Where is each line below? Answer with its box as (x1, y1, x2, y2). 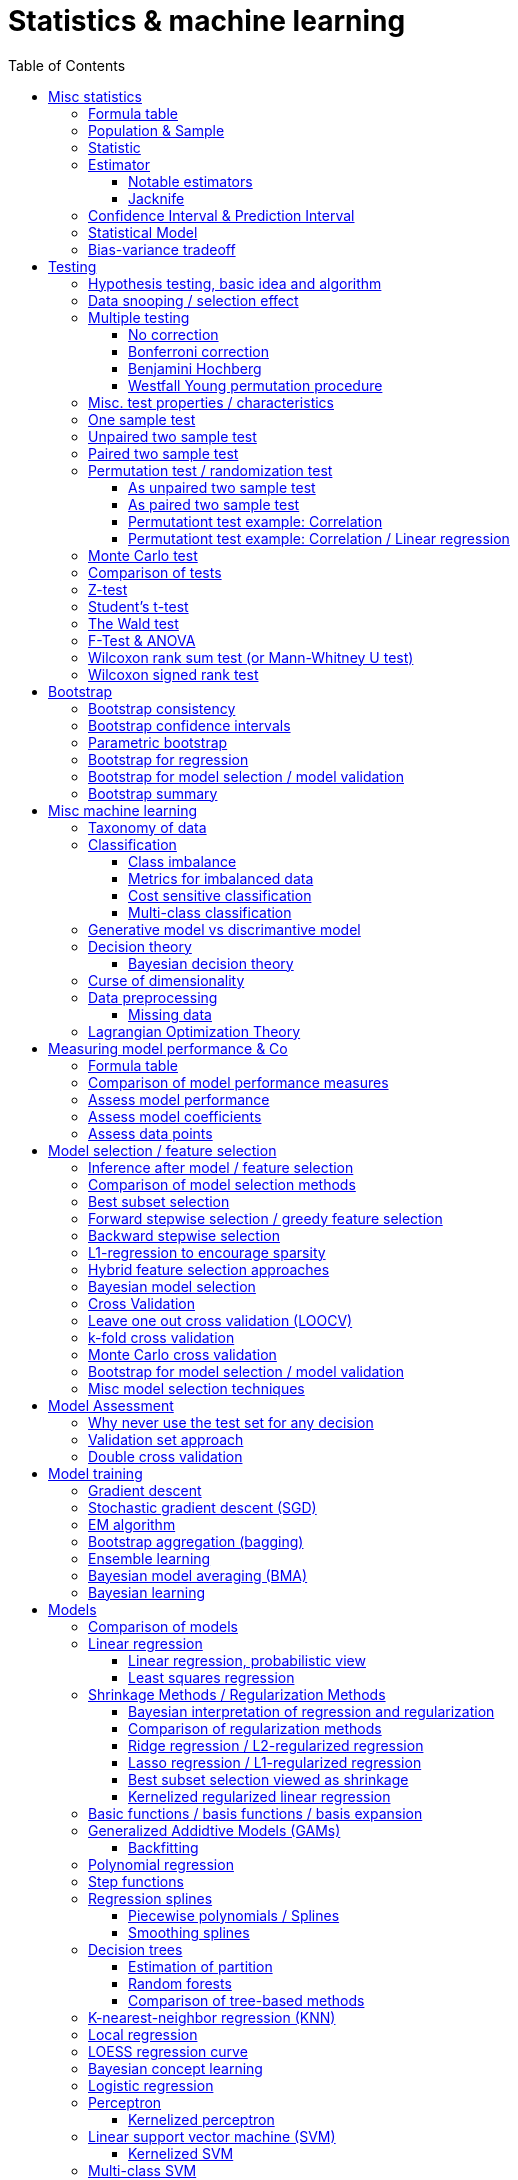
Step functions (88, 1872, 184, 1890)
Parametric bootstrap (88, 733, 228, 751)
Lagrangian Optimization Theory (88, 1022, 301, 1040)
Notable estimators (128, 172, 253, 190)
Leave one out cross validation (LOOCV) (88, 1311, 353, 1329)
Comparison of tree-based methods (128, 1991, 365, 2009)
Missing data (128, 1005, 212, 1023)
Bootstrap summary (88, 784, 218, 802)
